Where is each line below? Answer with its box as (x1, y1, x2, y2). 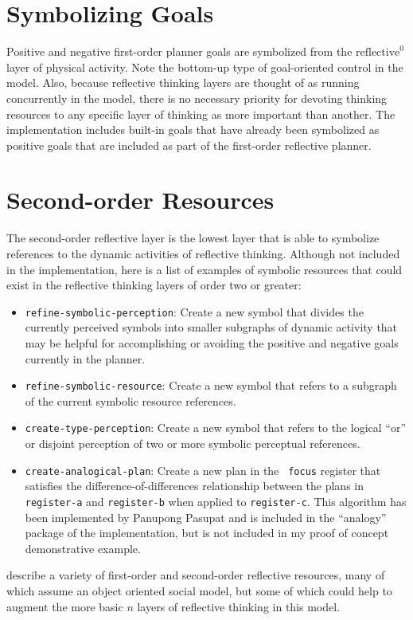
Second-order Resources (6, 183, 275, 216)
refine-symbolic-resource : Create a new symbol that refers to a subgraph (25, 377, 397, 394)
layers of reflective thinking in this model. (137, 598, 341, 614)
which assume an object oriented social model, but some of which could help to (6, 583, 392, 599)
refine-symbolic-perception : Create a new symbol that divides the (25, 303, 364, 320)
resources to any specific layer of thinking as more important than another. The (6, 105, 395, 122)
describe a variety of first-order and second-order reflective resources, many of (6, 567, 385, 583)
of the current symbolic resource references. (25, 392, 236, 409)
